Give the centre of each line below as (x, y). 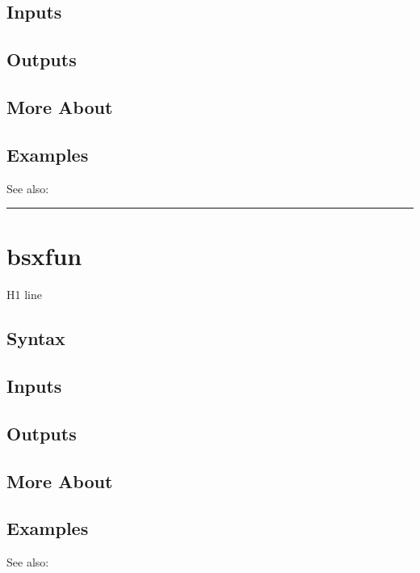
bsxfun (44, 256)
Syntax (36, 338)
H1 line (24, 295)
